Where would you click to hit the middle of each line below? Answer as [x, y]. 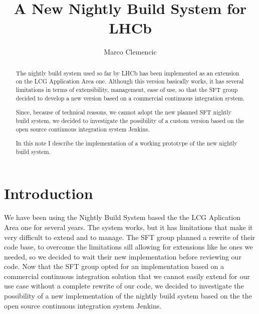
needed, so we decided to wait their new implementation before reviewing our [123, 256]
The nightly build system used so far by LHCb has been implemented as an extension [127, 73]
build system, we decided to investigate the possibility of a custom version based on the [130, 120]
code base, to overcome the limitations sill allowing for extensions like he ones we [128, 247]
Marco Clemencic [130, 52]
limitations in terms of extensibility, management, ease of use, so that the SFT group [127, 90]
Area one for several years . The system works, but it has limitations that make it [128, 227]
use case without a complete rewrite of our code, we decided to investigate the [124, 286]
